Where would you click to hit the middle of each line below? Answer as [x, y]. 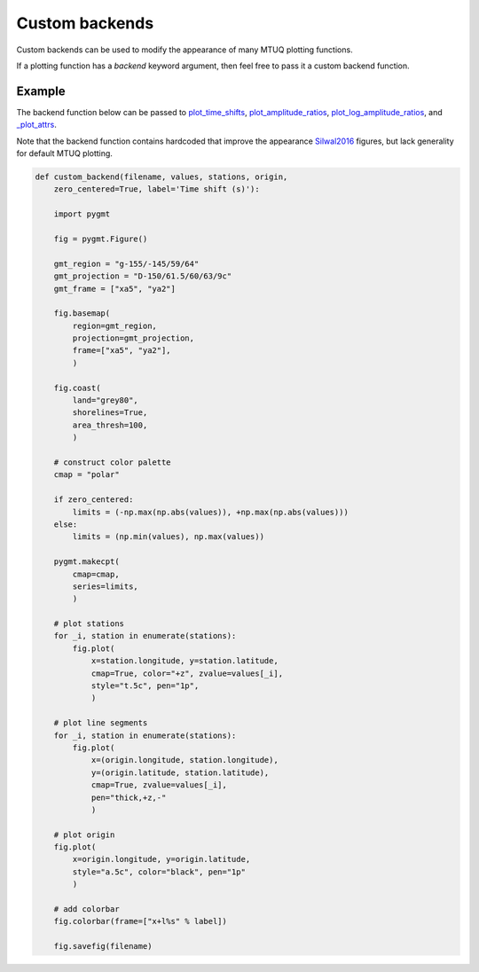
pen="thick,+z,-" [129, 797]
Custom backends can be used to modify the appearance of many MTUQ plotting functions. [185, 50]
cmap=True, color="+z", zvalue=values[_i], [187, 673]
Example [41, 91]
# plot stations [89, 624]
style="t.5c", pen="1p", [145, 686]
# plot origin [84, 835]
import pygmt [82, 214]
